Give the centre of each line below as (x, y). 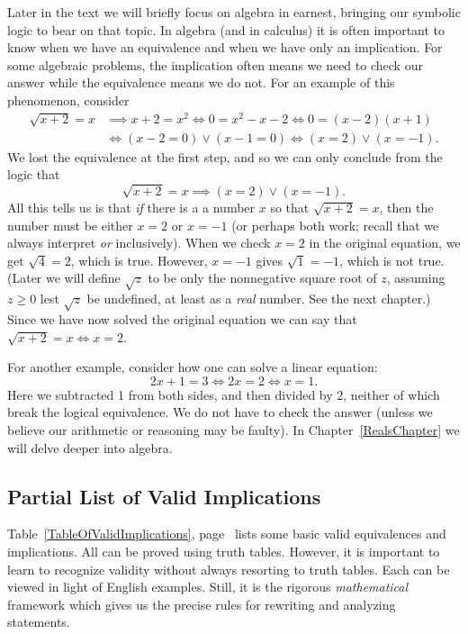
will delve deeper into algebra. (90, 447)
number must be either (70, 225)
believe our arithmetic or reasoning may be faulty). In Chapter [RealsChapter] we (234, 429)
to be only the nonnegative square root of (262, 278)
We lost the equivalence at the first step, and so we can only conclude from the (225, 156)
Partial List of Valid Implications (164, 496)
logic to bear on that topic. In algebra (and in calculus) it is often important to (226, 29)
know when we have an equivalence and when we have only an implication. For (225, 47)
